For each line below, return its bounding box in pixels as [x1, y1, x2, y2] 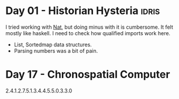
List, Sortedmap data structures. [13, 41, 92, 48]
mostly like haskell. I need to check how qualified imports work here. [5, 29, 171, 36]
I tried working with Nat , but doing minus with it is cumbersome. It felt [5, 23, 173, 30]
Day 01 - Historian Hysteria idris [5, 4, 160, 18]
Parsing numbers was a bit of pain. [13, 47, 98, 54]
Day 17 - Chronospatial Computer [5, 68, 170, 81]
